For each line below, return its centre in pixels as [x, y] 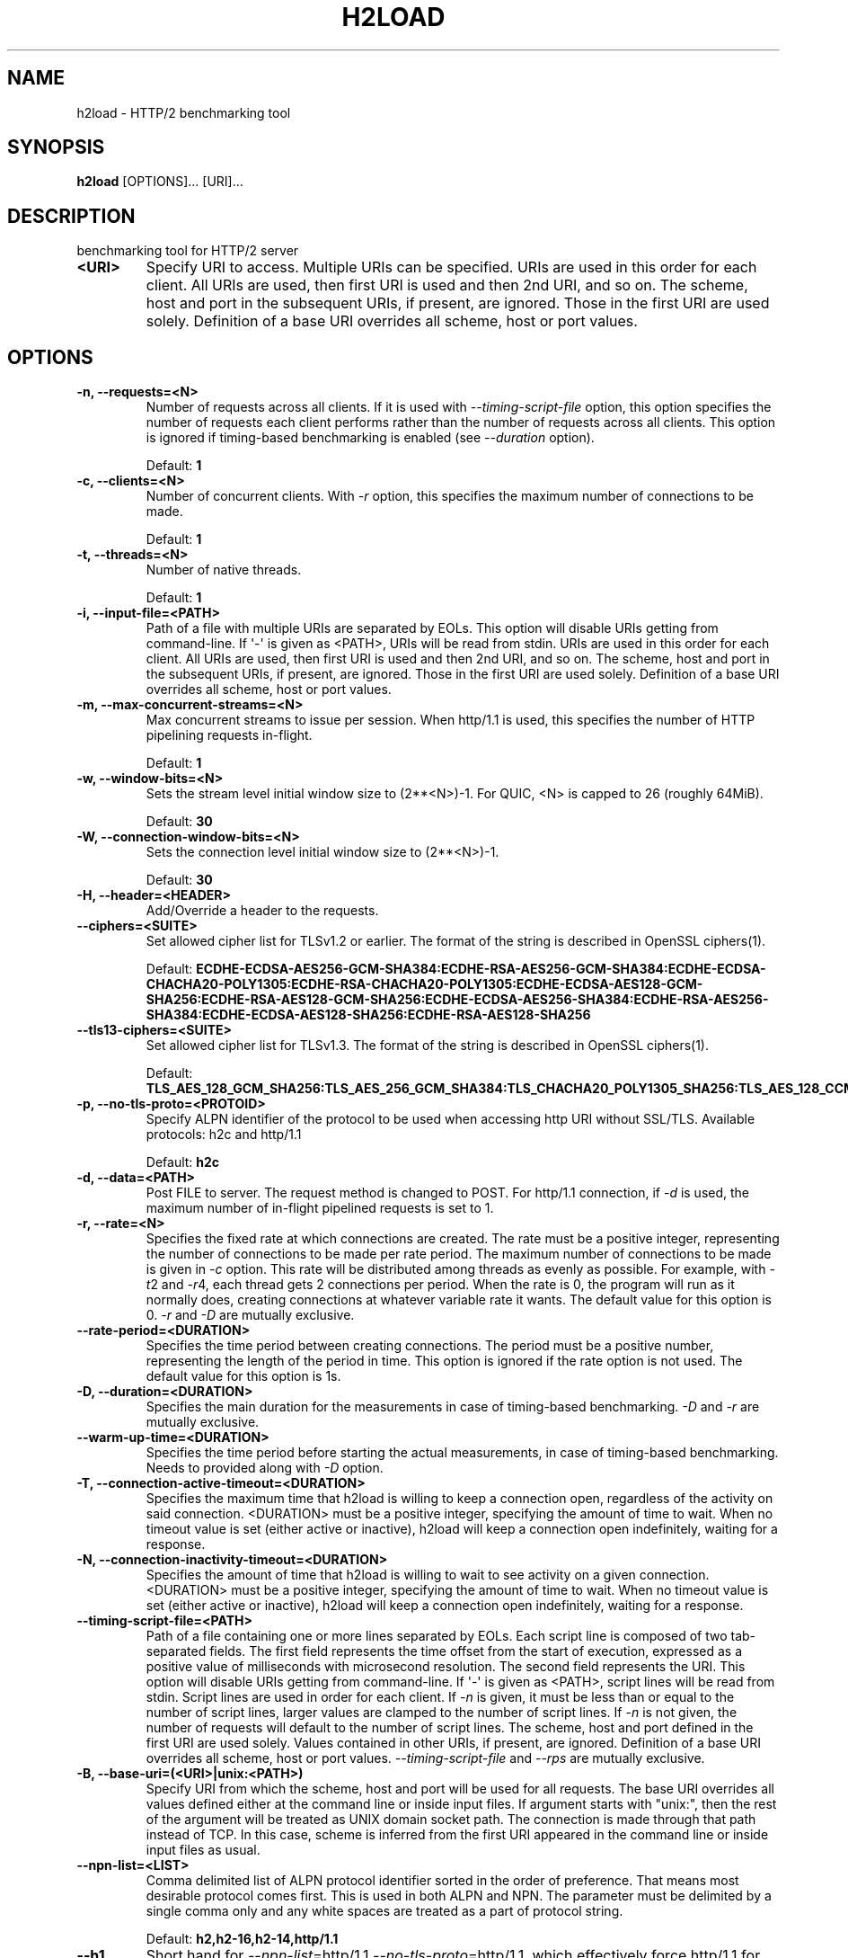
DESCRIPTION [71, 216]
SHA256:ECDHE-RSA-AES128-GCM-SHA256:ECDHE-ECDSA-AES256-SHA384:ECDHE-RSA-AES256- [457, 1000]
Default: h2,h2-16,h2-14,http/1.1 [242, 1939]
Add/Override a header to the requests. [262, 911]
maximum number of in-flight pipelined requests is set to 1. [320, 1208]
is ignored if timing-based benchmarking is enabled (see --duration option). [370, 438]
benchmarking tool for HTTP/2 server [188, 251]
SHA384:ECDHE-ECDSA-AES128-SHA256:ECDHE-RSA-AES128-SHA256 [368, 1015]
